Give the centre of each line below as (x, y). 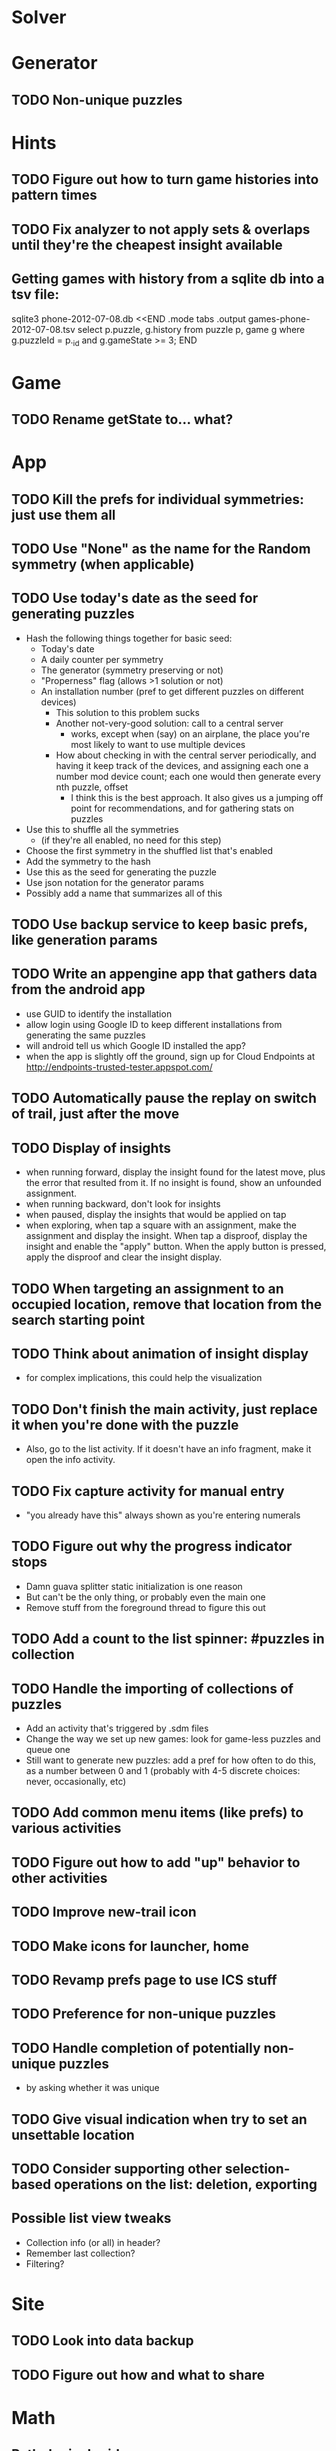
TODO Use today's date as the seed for (135, 598)
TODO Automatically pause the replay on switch (164, 1098)
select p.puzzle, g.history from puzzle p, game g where (191, 329)
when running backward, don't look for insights (123, 1204)
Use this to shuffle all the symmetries (102, 829)
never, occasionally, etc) (76, 1781)
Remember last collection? (80, 2253)
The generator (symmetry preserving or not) (132, 670)
